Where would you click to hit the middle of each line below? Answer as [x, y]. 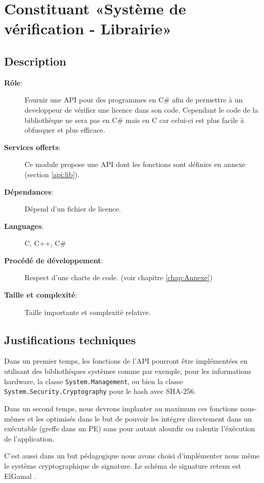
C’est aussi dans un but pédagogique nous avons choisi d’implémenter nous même [132, 456]
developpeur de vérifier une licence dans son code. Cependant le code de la [141, 109]
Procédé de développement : [54, 260]
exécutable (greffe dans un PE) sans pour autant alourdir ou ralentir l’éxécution [130, 428]
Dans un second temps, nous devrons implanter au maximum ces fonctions [121, 408]
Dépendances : [29, 191]
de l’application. [29, 438]
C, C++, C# [45, 243]
